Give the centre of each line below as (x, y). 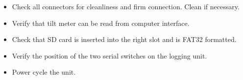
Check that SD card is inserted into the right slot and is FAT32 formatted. (124, 39)
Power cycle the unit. (44, 72)
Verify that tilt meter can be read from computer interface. (101, 23)
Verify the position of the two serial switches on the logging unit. (109, 55)
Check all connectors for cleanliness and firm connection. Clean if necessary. (126, 6)
